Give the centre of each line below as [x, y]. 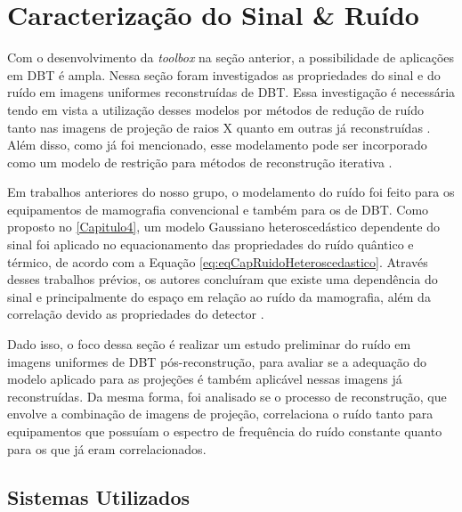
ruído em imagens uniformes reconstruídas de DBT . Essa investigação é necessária [231, 92]
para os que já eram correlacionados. [107, 448]
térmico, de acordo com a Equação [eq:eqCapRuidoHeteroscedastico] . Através [218, 261]
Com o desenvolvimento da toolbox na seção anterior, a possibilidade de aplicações [231, 57]
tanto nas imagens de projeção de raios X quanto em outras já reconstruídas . [219, 127]
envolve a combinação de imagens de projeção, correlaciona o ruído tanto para [220, 414]
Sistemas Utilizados [99, 496]
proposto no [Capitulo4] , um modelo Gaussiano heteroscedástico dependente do [223, 227]
